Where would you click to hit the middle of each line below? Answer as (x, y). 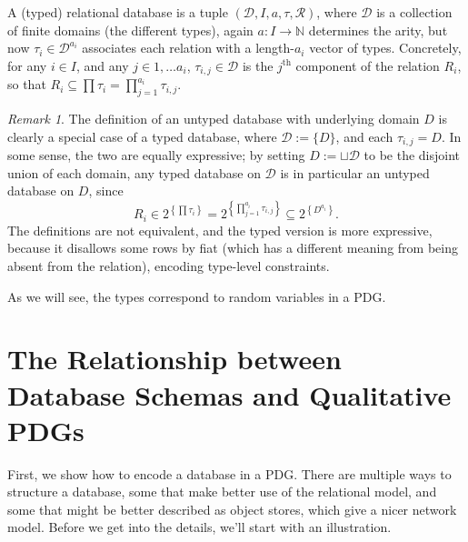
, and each (364, 136)
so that (27, 84)
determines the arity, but (378, 30)
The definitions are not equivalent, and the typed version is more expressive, (220, 230)
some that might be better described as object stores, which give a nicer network (232, 509)
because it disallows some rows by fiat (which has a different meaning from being (233, 248)
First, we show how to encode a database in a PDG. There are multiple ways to (229, 473)
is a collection (414, 12)
